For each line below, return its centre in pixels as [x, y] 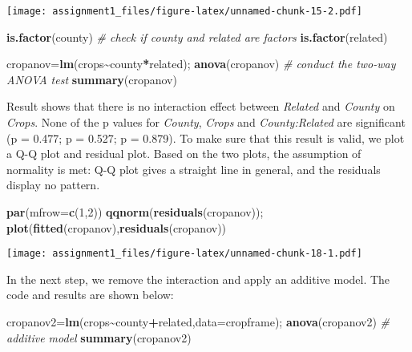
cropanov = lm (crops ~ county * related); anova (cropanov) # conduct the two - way [201, 64]
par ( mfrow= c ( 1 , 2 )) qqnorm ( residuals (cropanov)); [135, 212]
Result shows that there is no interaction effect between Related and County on [201, 106]
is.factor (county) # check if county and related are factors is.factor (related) [197, 36]
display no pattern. [53, 185]
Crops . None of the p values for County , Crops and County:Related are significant [206, 122]
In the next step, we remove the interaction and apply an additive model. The [198, 279]
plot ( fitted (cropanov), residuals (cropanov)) [117, 227]
